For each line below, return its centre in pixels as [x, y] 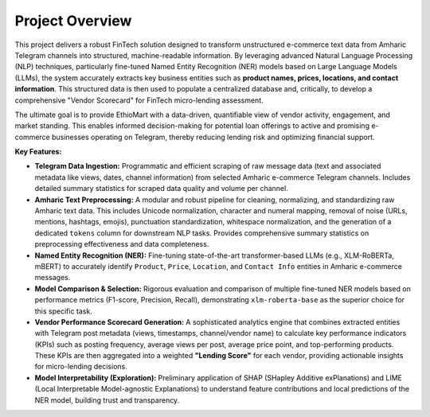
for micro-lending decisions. [81, 367]
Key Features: [38, 152]
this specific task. [64, 311]
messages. [53, 278]
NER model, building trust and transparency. [107, 400]
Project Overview [73, 21]
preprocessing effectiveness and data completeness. [122, 244]
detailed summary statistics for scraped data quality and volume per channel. [161, 189]
